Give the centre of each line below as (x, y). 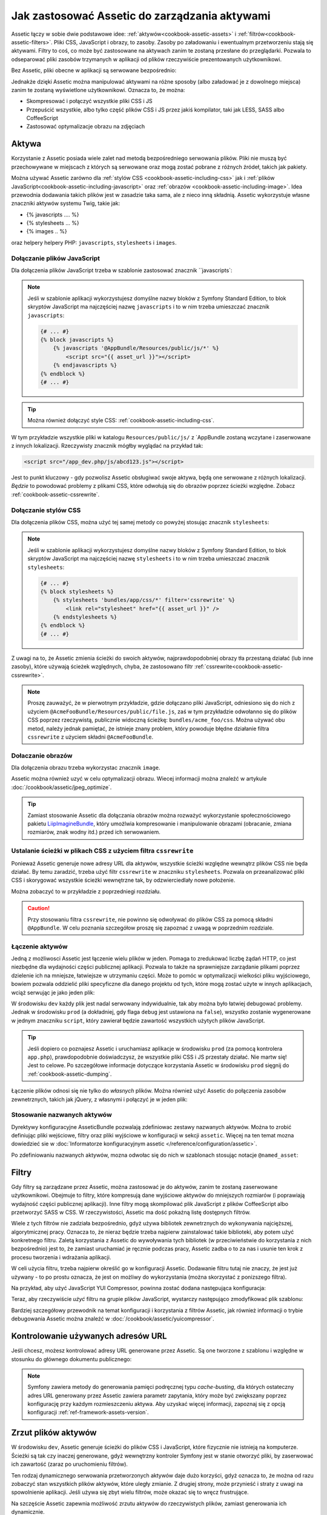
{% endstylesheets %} (85, 617)
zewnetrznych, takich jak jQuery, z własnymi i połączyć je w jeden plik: (99, 1099)
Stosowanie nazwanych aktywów (61, 1115)
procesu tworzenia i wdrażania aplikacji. (61, 1257)
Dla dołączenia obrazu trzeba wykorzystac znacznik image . (86, 768)
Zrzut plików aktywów (54, 1433)
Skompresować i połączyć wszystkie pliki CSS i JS (89, 101)
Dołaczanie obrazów (42, 756)
